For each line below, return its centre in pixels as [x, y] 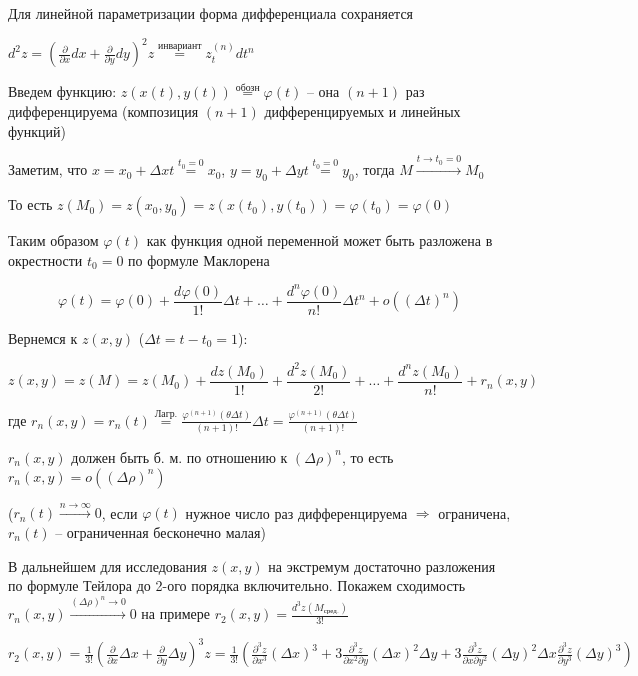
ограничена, [474, 512]
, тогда [374, 169]
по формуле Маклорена [199, 259]
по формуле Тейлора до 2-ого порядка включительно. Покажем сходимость [237, 585]
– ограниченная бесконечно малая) [160, 531]
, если [119, 512]
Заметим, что [48, 169]
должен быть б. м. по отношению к [179, 456]
